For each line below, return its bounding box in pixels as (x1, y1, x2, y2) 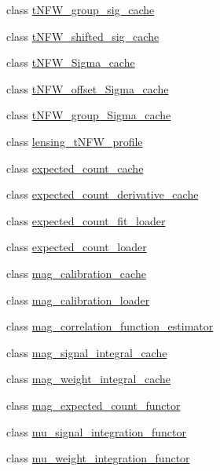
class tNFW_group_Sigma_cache (6, 107, 171, 123)
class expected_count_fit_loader (6, 212, 166, 228)
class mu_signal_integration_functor (6, 423, 187, 440)
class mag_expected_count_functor (6, 396, 181, 413)
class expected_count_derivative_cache (6, 186, 199, 203)
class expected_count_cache (6, 159, 144, 176)
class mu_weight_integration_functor (6, 450, 190, 466)
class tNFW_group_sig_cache (6, 2, 155, 17)
